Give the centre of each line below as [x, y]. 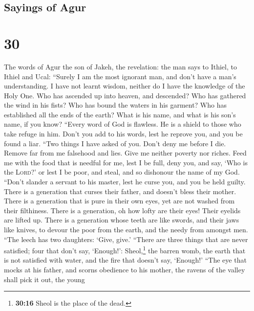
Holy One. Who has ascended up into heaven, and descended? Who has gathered [125, 95]
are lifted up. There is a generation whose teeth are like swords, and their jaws [122, 220]
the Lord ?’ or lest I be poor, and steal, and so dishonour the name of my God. [122, 172]
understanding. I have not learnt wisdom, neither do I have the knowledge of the [125, 86]
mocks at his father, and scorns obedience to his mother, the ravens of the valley [125, 270]
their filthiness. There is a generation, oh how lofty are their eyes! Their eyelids [122, 210]
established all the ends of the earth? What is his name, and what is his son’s [120, 114]
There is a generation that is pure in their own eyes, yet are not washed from [119, 201]
